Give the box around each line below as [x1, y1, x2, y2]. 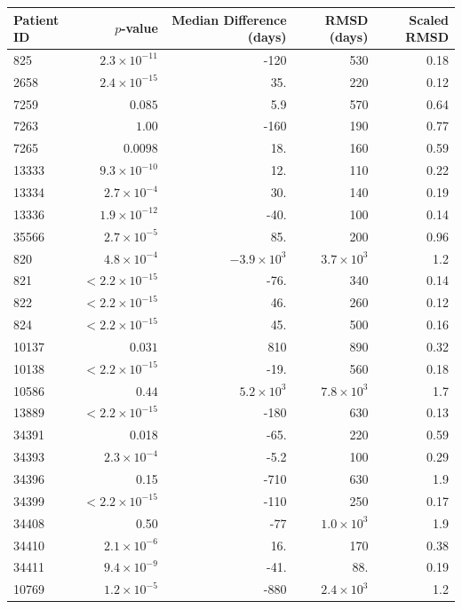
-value [121, 19, 158, 37]
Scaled [409, 10, 449, 28]
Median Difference [171, 10, 287, 28]
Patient [13, 10, 60, 28]
